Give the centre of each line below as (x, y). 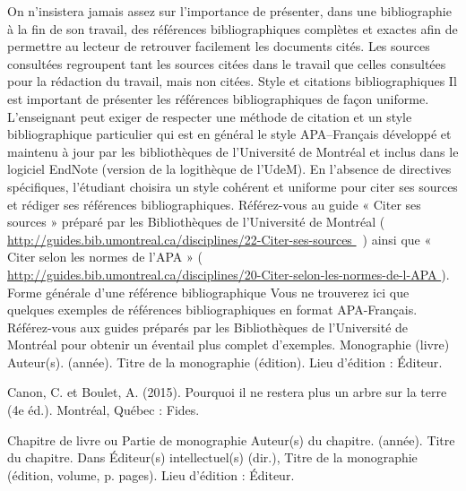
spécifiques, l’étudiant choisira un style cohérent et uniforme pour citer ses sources (233, 186)
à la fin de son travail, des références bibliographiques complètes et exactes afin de (233, 28)
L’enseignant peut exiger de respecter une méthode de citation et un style (210, 116)
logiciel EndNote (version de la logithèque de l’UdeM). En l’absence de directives (229, 169)
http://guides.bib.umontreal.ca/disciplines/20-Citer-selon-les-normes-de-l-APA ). (229, 274)
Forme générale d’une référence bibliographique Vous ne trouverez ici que (208, 292)
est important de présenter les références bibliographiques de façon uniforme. (218, 98)
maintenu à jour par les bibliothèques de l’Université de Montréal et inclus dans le (233, 151)
